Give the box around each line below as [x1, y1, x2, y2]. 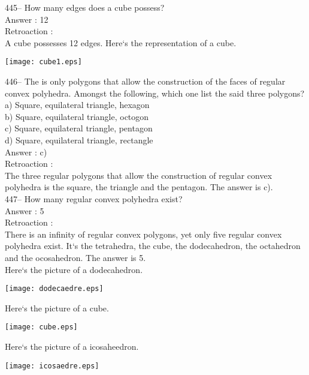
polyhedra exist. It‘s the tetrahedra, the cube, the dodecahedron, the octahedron [5, 239, 301, 252]
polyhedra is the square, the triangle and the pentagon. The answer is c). [5, 181, 273, 193]
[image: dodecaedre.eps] [5, 284, 104, 293]
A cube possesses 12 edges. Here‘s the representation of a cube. [5, 36, 237, 49]
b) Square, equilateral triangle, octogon [5, 110, 149, 122]
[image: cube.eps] [5, 323, 78, 332]
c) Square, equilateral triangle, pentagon [5, 122, 153, 134]
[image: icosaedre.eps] [5, 361, 99, 370]
